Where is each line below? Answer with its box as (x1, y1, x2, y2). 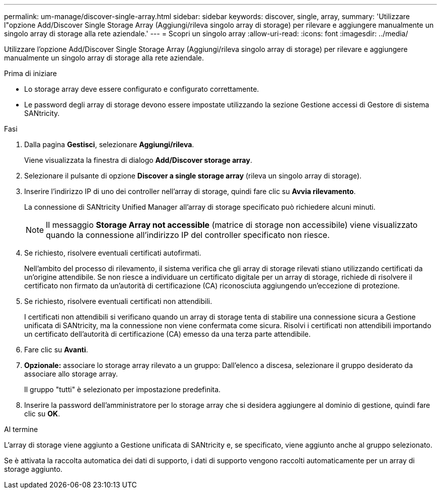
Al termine (4, 425, 38, 434)
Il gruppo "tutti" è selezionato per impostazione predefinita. (24, 385, 221, 394)
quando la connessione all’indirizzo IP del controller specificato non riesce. (46, 230, 330, 240)
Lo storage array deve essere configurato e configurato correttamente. (24, 85, 259, 93)
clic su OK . (24, 409, 60, 418)
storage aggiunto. (4, 465, 62, 473)
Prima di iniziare (4, 69, 57, 78)
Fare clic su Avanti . (24, 345, 88, 354)
